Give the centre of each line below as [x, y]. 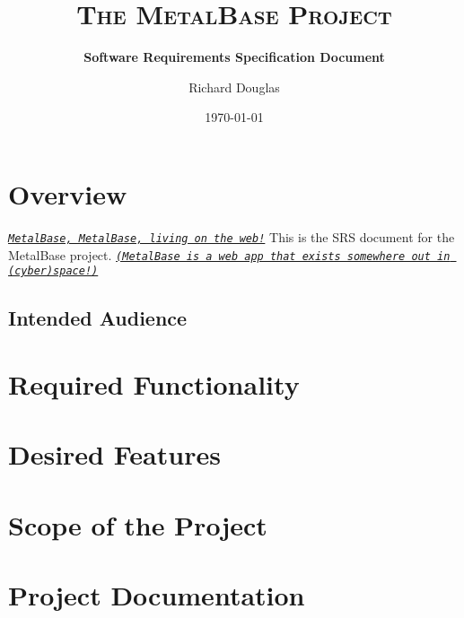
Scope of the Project [138, 524]
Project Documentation [157, 594]
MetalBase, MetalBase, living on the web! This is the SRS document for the [232, 236]
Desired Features [114, 454]
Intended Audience [98, 318]
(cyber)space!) [53, 271]
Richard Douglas [234, 87]
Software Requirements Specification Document [234, 57]
